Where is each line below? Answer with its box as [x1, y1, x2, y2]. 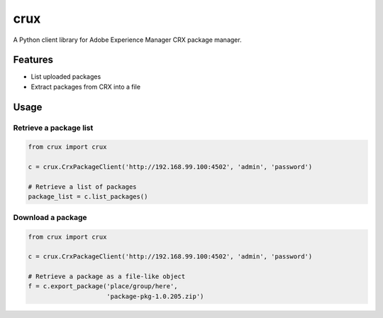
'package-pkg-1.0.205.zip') [106, 292, 204, 300]
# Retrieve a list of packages [28, 182, 138, 191]
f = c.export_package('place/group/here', [28, 283, 178, 290]
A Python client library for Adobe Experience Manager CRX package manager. [13, 35, 242, 44]
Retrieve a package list [13, 123, 94, 133]
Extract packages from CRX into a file [30, 82, 141, 91]
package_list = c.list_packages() [28, 192, 148, 201]
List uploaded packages [30, 72, 101, 81]
